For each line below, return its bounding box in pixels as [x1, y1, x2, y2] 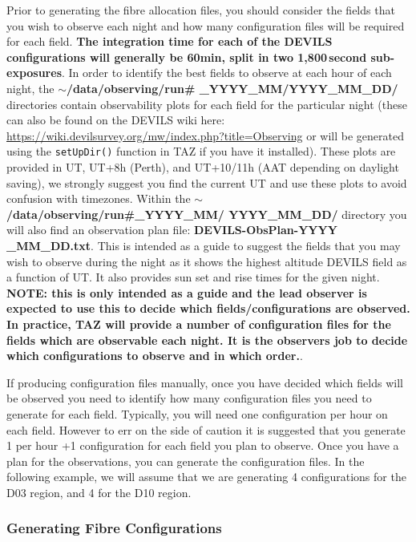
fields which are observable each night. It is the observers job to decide [6, 331, 408, 348]
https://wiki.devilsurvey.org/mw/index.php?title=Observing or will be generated [6, 127, 404, 144]
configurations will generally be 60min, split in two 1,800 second [6, 48, 367, 65]
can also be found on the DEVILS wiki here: [6, 111, 225, 128]
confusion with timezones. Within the [6, 190, 191, 207]
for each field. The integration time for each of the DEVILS [6, 33, 333, 50]
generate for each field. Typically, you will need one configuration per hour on [6, 405, 388, 422]
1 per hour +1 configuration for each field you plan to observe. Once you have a [6, 437, 399, 454]
